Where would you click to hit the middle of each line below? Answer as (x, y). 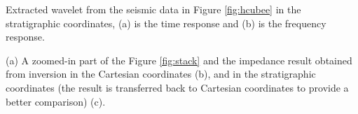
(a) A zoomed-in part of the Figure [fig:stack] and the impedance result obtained (179, 60)
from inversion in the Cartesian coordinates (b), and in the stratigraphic (161, 74)
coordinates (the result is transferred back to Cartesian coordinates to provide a (177, 87)
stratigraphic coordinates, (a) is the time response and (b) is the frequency (166, 23)
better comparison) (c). (56, 101)
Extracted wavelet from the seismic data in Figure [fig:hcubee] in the (153, 9)
